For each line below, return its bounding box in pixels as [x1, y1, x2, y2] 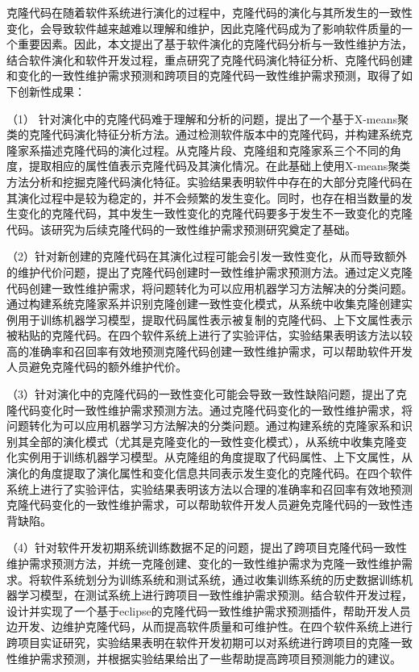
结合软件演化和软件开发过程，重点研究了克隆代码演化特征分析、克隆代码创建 [6, 51, 413, 68]
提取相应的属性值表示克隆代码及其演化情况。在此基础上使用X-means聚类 [28, 157, 411, 174]
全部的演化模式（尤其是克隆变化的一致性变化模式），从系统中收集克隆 [28, 432, 396, 449]
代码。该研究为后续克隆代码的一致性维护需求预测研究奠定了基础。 [6, 220, 356, 237]
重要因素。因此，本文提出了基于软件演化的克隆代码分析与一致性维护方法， [17, 35, 413, 52]
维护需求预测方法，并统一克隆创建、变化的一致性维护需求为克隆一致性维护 [6, 555, 401, 571]
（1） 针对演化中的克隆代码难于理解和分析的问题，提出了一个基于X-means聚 [6, 110, 409, 127]
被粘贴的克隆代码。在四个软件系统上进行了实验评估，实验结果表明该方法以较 [6, 327, 413, 344]
